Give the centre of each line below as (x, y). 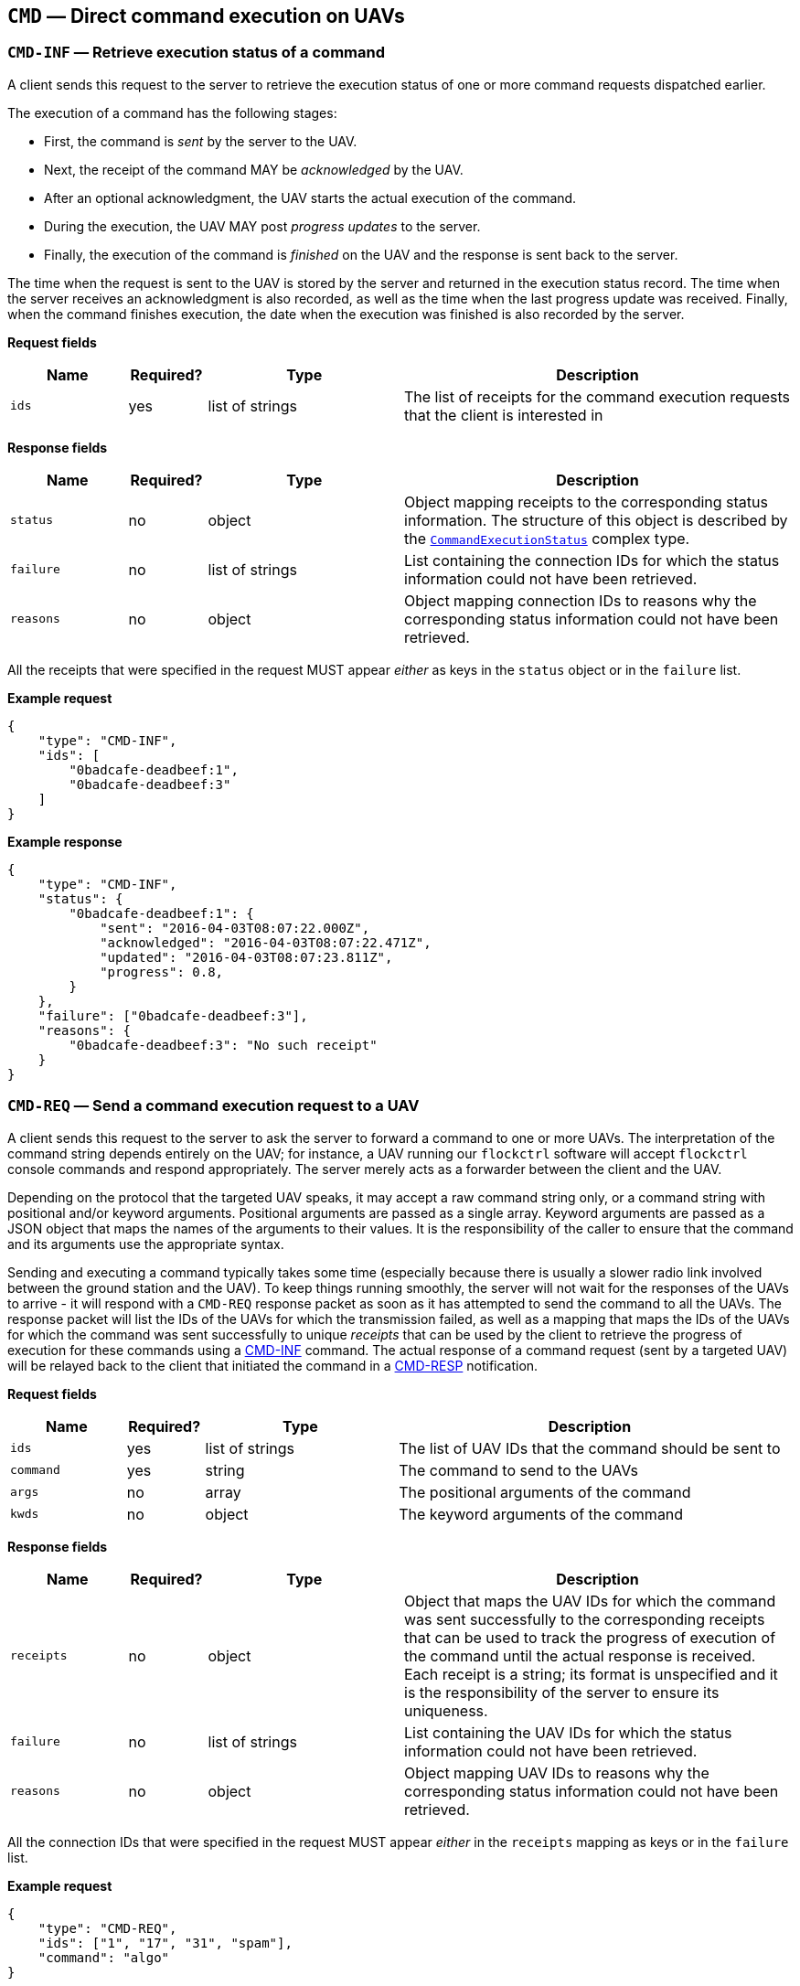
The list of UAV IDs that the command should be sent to (590, 1448)
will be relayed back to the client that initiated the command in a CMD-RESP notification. (273, 1365)
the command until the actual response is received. (580, 1655)
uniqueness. (446, 1710)
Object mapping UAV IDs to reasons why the (557, 1772)
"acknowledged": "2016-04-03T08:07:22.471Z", (266, 942)
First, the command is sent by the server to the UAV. (201, 141)
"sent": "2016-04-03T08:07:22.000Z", (235, 928)
